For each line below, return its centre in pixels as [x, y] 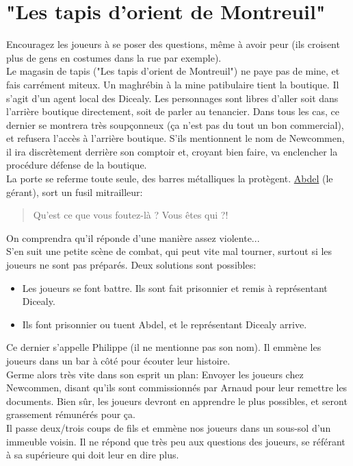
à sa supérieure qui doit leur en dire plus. [93, 455]
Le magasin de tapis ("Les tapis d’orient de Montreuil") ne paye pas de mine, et [173, 71]
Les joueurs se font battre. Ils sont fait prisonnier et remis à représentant [175, 287]
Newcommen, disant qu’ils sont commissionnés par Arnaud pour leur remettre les [177, 388]
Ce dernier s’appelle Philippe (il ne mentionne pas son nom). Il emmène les [164, 347]
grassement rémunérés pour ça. [71, 414]
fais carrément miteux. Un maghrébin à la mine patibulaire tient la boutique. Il [173, 84]
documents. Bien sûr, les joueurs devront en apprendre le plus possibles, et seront [177, 401]
